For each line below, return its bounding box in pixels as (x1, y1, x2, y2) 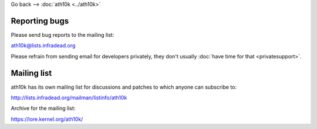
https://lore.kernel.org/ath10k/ (11, 116, 83, 123)
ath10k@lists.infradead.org (11, 42, 76, 49)
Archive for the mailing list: (11, 105, 76, 112)
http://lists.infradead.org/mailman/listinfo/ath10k (11, 94, 127, 101)
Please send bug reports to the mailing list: (11, 31, 114, 38)
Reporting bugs (11, 16, 69, 26)
